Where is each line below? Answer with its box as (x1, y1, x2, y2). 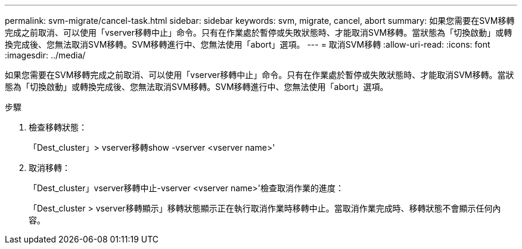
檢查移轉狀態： (29, 122, 87, 132)
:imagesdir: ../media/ (5, 50, 86, 60)
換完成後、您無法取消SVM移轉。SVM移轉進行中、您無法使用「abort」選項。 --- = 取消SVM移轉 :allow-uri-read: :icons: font (5, 39, 490, 49)
